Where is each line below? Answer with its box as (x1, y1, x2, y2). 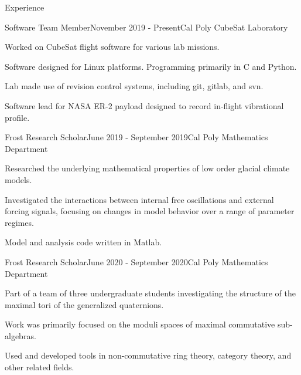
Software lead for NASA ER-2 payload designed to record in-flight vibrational (5, 99, 284, 112)
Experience (5, 1, 45, 13)
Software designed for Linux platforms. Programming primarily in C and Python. (5, 60, 297, 72)
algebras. (5, 329, 36, 342)
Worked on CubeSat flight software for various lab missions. (5, 40, 220, 53)
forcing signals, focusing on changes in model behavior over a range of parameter (5, 205, 295, 217)
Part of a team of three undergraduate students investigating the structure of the (5, 287, 296, 299)
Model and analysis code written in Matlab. (5, 236, 162, 248)
